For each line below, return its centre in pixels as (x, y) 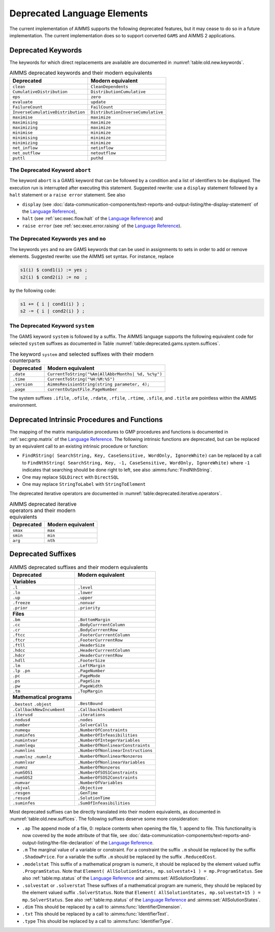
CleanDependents (109, 87)
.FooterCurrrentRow (100, 640)
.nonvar (86, 603)
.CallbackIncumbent (100, 709)
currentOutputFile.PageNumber (82, 389)
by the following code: (33, 290)
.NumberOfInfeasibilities (107, 735)
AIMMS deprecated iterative (43, 504)
